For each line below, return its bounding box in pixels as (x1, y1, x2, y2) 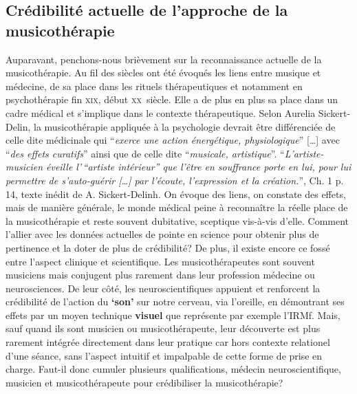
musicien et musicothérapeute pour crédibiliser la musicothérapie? (6, 375, 283, 389)
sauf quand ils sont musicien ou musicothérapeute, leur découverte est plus (6, 321, 321, 336)
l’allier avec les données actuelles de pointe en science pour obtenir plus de (6, 227, 319, 241)
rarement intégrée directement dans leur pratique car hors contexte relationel (6, 335, 330, 349)
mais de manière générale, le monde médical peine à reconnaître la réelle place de (6, 200, 348, 215)
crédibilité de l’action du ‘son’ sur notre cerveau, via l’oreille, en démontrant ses (6, 294, 345, 309)
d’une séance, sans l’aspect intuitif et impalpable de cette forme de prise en (6, 348, 323, 362)
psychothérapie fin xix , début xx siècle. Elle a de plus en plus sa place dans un (6, 92, 338, 107)
